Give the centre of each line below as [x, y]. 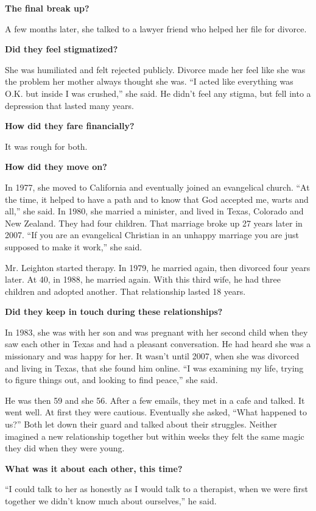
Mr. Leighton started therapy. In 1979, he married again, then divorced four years [158, 267]
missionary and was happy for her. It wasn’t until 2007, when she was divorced [152, 356]
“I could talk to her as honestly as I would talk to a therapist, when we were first [156, 489]
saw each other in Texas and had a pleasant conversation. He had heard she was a [158, 344]
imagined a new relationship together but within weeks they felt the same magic [155, 436]
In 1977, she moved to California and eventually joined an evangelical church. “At [157, 187]
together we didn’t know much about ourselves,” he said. [111, 501]
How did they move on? [56, 167]
